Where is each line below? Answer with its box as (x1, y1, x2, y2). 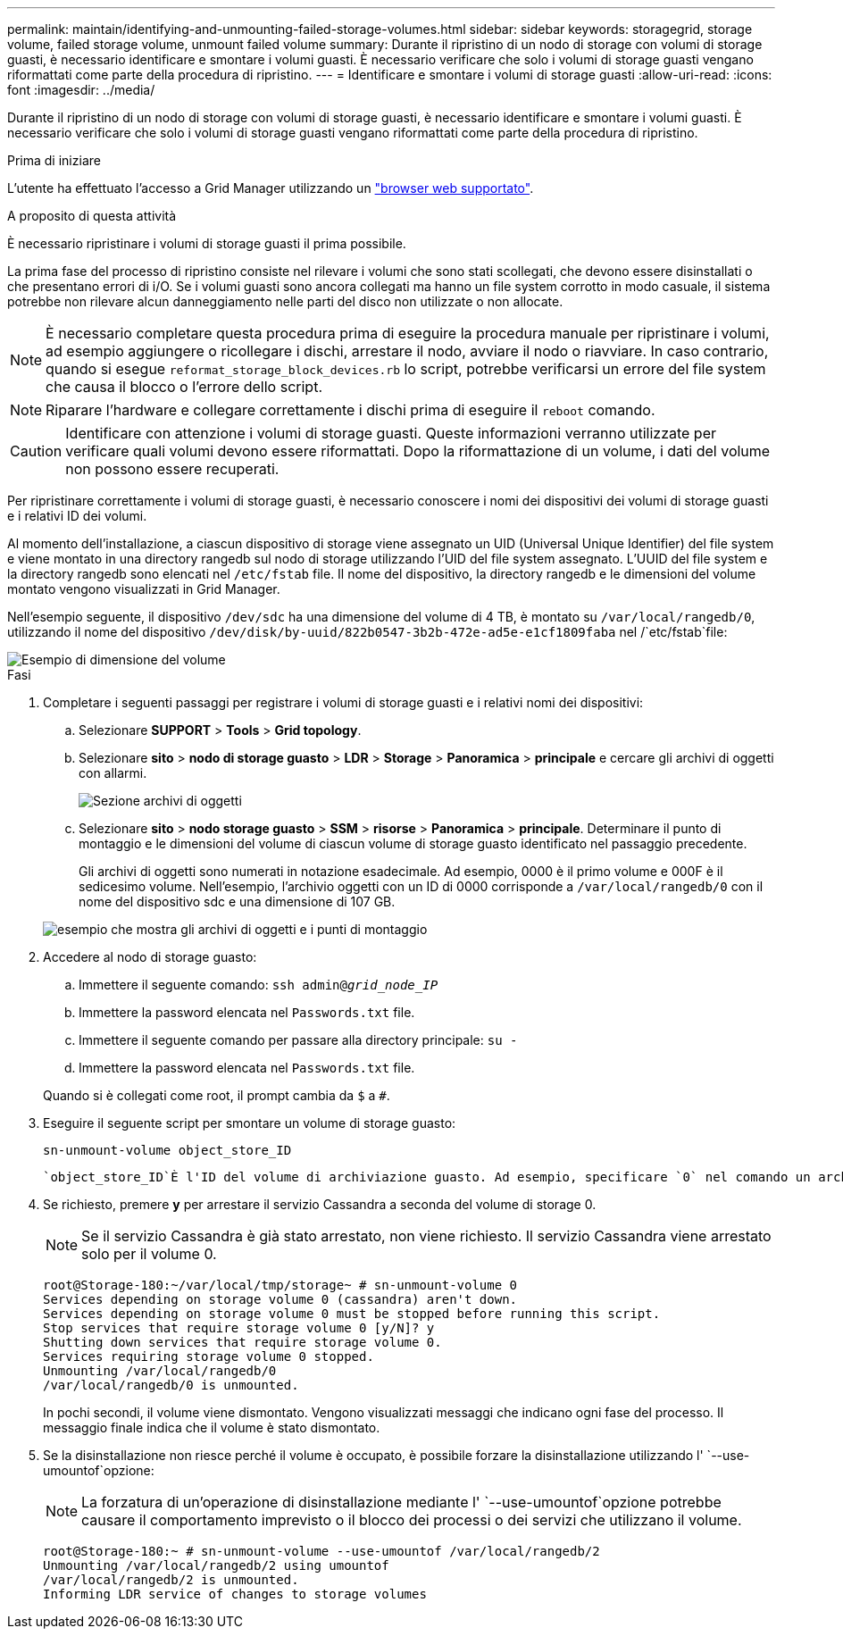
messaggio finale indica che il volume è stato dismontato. (43, 1420, 380, 1435)
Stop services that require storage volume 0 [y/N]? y (43, 1321, 435, 1335)
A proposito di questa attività (7, 208, 177, 223)
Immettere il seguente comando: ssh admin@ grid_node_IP (79, 977, 438, 992)
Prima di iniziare (7, 153, 101, 168)
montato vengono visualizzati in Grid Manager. (7, 581, 280, 597)
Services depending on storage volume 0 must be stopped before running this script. (43, 1306, 661, 1321)
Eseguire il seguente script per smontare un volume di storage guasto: (43, 1115, 456, 1131)
